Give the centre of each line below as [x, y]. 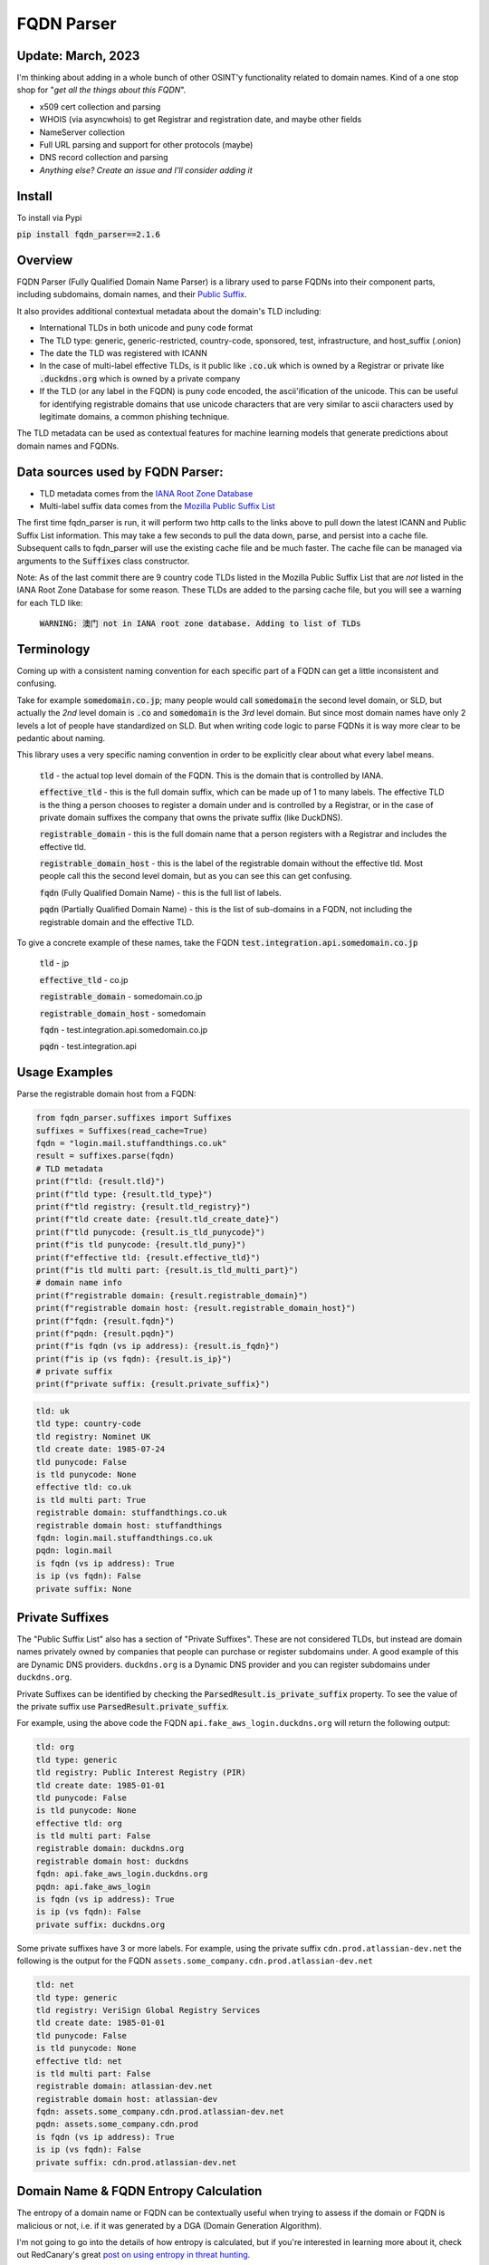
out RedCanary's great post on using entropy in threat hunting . [134, 2255]
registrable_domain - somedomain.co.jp [121, 997]
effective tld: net [79, 2061]
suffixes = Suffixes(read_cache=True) [122, 1131]
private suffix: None [84, 1589]
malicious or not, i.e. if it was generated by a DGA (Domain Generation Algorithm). [169, 2225]
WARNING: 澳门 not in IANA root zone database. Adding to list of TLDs [200, 624]
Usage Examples [65, 1072]
